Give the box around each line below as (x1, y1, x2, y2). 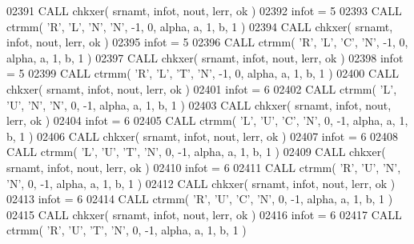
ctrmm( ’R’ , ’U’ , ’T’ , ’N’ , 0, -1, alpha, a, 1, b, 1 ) (6, 222, 247, 238)
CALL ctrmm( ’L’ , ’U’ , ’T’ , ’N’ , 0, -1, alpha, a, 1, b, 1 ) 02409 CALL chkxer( (6, 143, 386, 160)
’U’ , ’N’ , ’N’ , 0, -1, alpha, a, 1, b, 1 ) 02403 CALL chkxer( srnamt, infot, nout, (6, 96, 392, 113)
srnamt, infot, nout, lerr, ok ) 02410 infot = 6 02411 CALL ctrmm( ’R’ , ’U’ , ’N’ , (6, 158, 401, 175)
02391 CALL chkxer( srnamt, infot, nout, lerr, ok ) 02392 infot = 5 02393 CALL (6, 2, 402, 18)
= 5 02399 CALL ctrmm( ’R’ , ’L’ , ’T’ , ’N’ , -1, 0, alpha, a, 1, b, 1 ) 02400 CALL (6, 65, 400, 82)
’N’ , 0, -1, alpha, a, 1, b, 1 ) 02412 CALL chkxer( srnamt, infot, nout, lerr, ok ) (6, 174, 396, 191)
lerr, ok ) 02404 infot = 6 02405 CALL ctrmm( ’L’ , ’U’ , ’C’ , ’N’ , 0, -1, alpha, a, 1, (6, 112, 408, 129)
